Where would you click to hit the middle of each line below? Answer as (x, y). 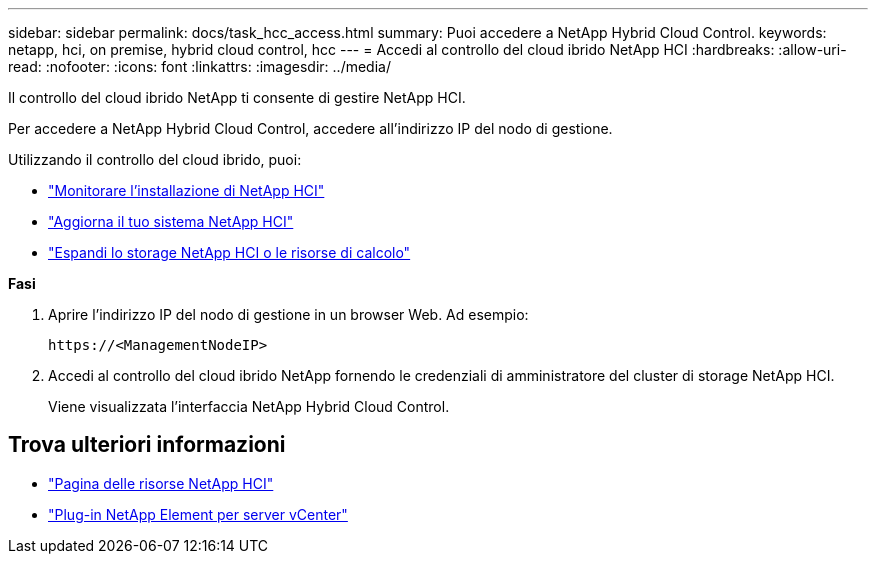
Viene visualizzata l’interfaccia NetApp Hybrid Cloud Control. (249, 406)
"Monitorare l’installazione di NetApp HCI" (186, 190)
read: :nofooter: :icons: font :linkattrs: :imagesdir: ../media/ (199, 66)
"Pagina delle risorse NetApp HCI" (161, 483)
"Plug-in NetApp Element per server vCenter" (198, 514)
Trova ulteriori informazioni (147, 445)
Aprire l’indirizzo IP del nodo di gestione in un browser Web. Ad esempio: (288, 314)
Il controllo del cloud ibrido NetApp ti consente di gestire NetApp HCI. (237, 97)
